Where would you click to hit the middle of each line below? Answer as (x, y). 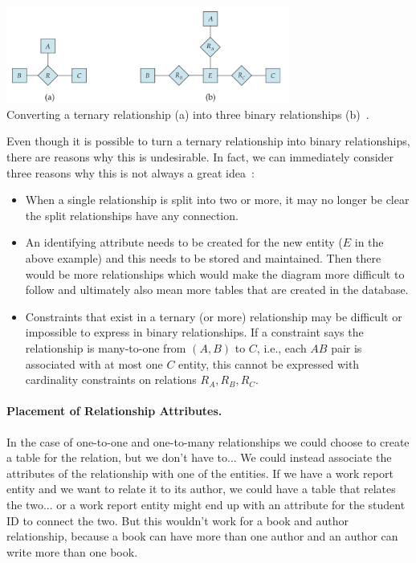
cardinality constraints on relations (111, 379)
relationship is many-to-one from (106, 347)
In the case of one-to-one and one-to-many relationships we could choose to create (208, 441)
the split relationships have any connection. (132, 215)
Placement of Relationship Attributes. (114, 411)
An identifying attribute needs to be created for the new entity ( (184, 242)
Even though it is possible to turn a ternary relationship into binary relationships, (208, 141)
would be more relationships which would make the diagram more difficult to (215, 273)
